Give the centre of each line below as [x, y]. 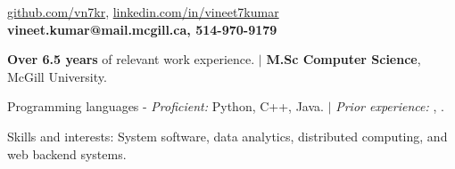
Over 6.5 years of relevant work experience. [131, 59]
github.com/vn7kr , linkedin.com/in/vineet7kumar [143, 12]
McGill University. [57, 76]
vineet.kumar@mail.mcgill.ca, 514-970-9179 [142, 29]
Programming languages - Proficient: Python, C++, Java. [165, 106]
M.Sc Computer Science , [343, 59]
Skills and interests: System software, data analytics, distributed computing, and [227, 136]
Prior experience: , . [390, 106]
